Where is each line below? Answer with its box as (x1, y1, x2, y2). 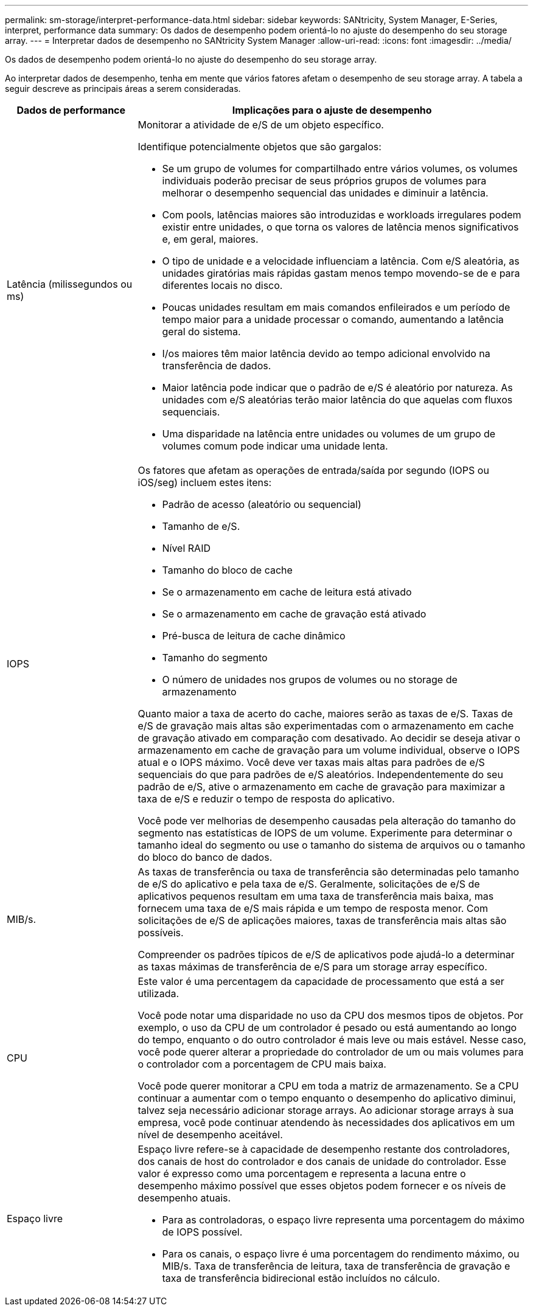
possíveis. (138, 927, 184, 939)
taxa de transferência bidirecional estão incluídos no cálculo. (162, 1272, 441, 1284)
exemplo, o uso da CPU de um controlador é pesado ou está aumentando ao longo (138, 1021, 517, 1034)
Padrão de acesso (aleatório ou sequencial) (162, 498, 361, 510)
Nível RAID (162, 542, 211, 554)
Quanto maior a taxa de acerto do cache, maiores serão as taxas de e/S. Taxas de (138, 708, 513, 720)
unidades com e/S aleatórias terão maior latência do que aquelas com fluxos (162, 394, 513, 406)
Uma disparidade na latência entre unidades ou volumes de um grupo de (162, 428, 496, 440)
